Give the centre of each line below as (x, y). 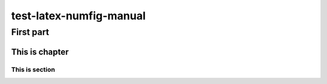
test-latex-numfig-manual (78, 16)
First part (30, 32)
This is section (33, 69)
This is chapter (40, 52)
